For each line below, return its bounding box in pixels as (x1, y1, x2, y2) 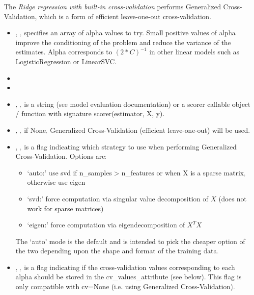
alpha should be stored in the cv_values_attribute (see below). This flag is (15, 271, 242, 282)
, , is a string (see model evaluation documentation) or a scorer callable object (15, 98, 251, 109)
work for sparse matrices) (27, 203, 104, 213)
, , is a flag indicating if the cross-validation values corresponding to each (15, 262, 235, 272)
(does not (218, 193, 247, 203)
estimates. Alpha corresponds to (15, 47, 113, 57)
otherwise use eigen (27, 177, 85, 187)
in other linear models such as (149, 47, 240, 57)
